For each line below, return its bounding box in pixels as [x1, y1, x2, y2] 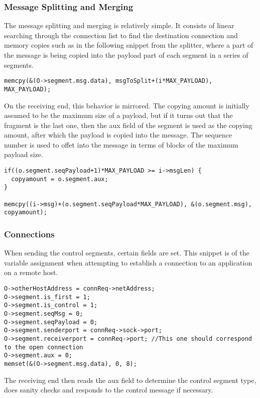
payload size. [4, 149, 43, 160]
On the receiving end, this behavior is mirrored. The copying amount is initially [4, 100, 249, 110]
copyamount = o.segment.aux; [11, 175, 108, 183]
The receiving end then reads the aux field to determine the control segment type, [4, 374, 256, 385]
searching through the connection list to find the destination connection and [4, 30, 238, 40]
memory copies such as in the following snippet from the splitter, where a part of [4, 40, 253, 50]
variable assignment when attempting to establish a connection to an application [4, 257, 252, 268]
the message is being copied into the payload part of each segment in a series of [4, 50, 248, 60]
